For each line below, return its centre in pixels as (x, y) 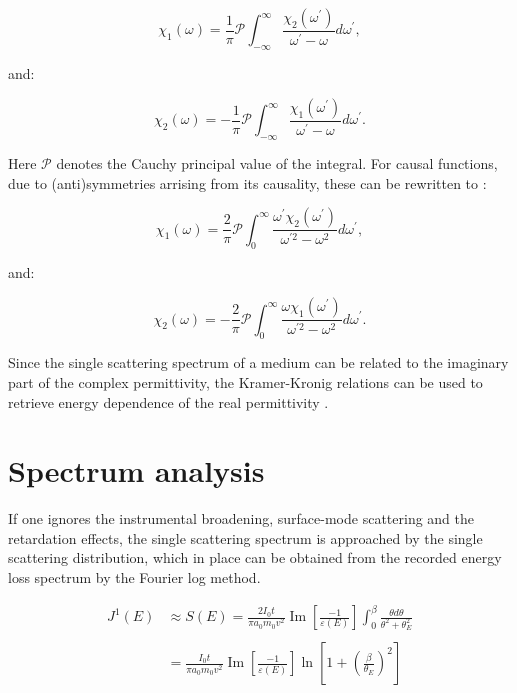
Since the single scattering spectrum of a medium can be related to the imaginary (258, 362)
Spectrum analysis (136, 470)
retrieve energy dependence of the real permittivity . (168, 401)
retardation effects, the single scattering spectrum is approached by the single (245, 537)
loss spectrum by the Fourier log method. (134, 577)
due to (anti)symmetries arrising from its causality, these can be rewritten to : (247, 182)
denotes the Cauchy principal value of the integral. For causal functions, (277, 163)
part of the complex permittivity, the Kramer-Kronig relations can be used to (245, 381)
